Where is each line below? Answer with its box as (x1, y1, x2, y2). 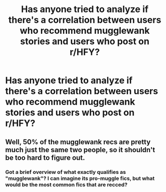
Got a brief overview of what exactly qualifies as (5, 168, 126, 175)
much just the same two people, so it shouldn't (5, 145, 155, 154)
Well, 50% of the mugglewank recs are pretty (5, 138, 151, 146)
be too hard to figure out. (5, 153, 85, 162)
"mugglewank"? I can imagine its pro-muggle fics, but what (5, 175, 155, 182)
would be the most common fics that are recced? (5, 181, 128, 188)
